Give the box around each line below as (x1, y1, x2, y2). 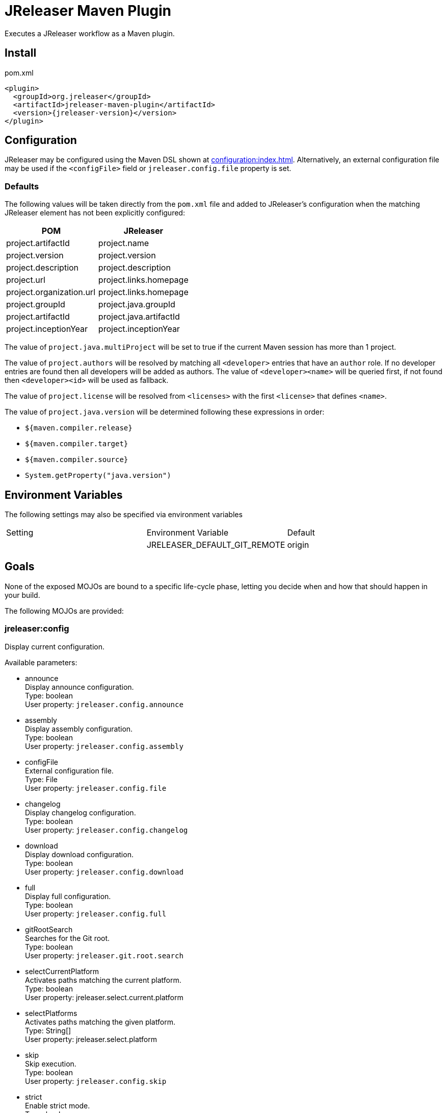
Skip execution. (25, 1059, 76, 1068)
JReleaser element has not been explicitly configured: (5, 208, 185, 217)
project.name (98, 238, 149, 249)
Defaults (5, 181, 39, 191)
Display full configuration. (25, 891, 111, 901)
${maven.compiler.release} (25, 424, 133, 432)
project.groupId (6, 299, 65, 310)
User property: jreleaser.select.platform (25, 1034, 157, 1044)
